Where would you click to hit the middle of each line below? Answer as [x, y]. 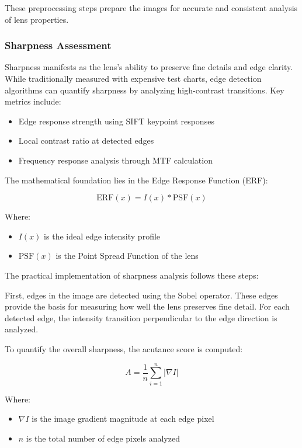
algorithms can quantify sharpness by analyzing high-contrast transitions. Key [145, 90]
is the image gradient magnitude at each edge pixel [123, 419]
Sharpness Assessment [58, 45]
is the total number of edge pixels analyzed [103, 438]
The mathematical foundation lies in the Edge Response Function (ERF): [136, 180]
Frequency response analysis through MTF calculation [115, 160]
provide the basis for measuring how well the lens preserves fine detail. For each [147, 306]
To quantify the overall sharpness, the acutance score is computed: [124, 348]
